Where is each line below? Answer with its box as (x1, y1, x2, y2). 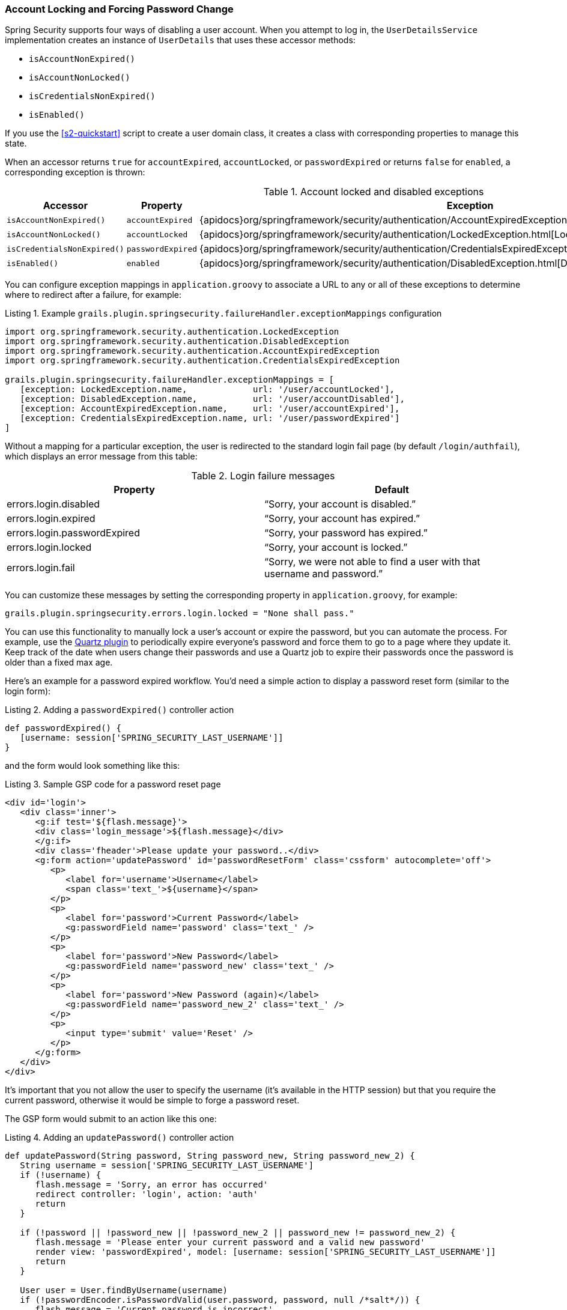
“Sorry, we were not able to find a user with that (264, 556, 481, 568)
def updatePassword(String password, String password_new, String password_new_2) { (5, 1151, 415, 1161)
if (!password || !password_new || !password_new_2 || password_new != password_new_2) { (20, 1228, 456, 1238)
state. (5, 138, 27, 149)
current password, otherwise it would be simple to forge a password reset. (5, 1095, 300, 1106)
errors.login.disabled (7, 498, 100, 511)
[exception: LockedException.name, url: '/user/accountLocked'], (20, 384, 395, 395)
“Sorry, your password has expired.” (264, 527, 428, 539)
